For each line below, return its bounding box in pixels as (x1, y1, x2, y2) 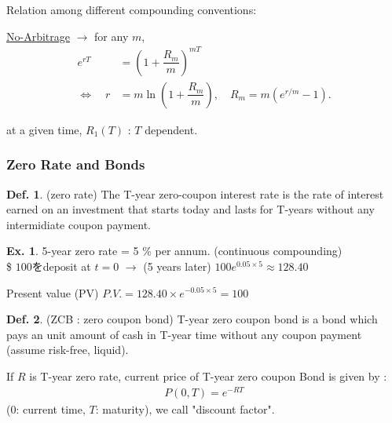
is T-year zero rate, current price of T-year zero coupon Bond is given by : (29, 367, 387, 384)
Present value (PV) (6, 284, 99, 301)
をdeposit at (31, 257, 91, 274)
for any (94, 27, 129, 44)
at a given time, (6, 121, 82, 137)
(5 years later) (143, 257, 211, 274)
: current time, (16, 400, 86, 417)
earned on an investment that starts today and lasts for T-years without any (6, 201, 375, 217)
